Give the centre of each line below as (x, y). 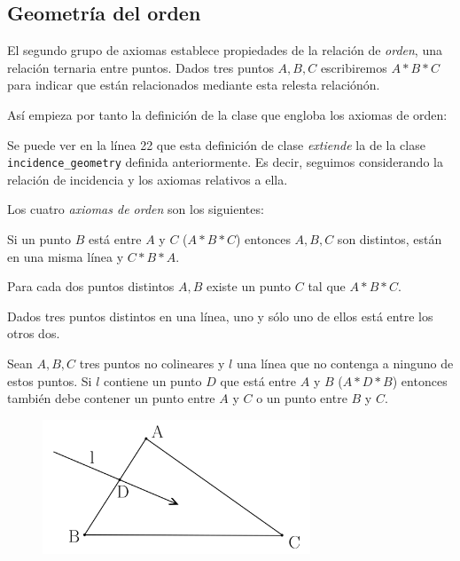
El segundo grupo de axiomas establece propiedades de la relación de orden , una (225, 50)
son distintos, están (390, 239)
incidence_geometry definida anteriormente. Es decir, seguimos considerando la (225, 162)
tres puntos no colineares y (152, 363)
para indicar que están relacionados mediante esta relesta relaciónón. (194, 85)
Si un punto (39, 239)
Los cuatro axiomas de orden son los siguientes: (136, 209)
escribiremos (354, 67)
